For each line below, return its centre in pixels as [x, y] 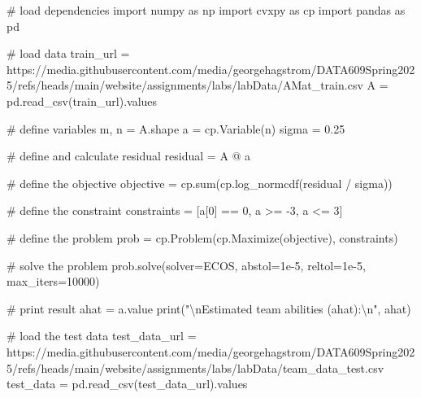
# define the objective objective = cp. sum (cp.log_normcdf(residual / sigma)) [200, 183]
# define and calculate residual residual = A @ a [129, 156]
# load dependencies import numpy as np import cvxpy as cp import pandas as [206, 10]
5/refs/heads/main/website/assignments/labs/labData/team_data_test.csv [195, 367]
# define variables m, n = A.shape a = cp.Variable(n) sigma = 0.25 [176, 128]
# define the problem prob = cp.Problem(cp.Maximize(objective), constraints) [202, 237]
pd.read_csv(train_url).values [82, 101]
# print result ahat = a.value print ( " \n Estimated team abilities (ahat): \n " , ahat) [209, 308]
